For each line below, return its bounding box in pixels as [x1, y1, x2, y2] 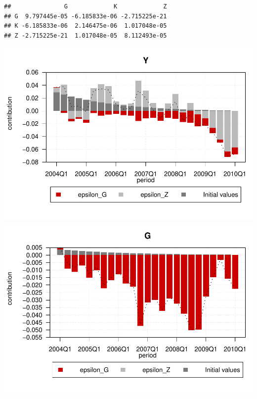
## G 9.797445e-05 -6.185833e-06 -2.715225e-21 [4, 12, 167, 20]
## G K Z [4, 3, 167, 10]
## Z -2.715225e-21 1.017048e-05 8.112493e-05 [4, 32, 167, 39]
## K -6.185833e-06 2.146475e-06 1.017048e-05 [4, 22, 167, 30]
